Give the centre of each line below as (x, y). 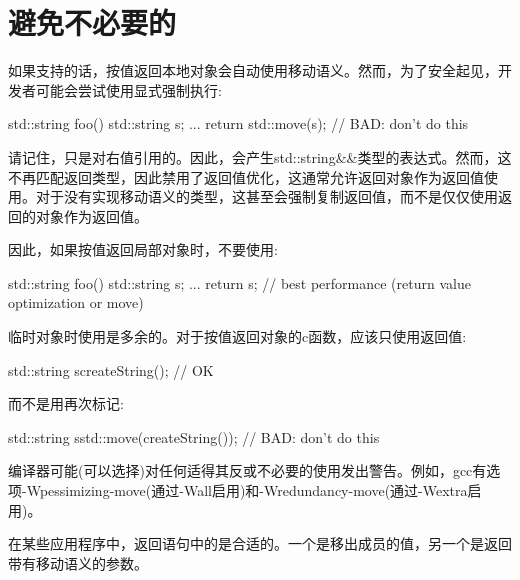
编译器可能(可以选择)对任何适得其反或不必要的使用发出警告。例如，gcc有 (247, 470)
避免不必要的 (92, 22)
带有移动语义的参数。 (78, 562)
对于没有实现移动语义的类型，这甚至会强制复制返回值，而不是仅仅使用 (266, 196)
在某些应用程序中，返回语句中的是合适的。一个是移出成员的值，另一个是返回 (260, 543)
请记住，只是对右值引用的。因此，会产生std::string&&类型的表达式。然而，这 (260, 156)
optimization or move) (76, 302)
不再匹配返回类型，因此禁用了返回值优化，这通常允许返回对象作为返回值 (246, 176)
